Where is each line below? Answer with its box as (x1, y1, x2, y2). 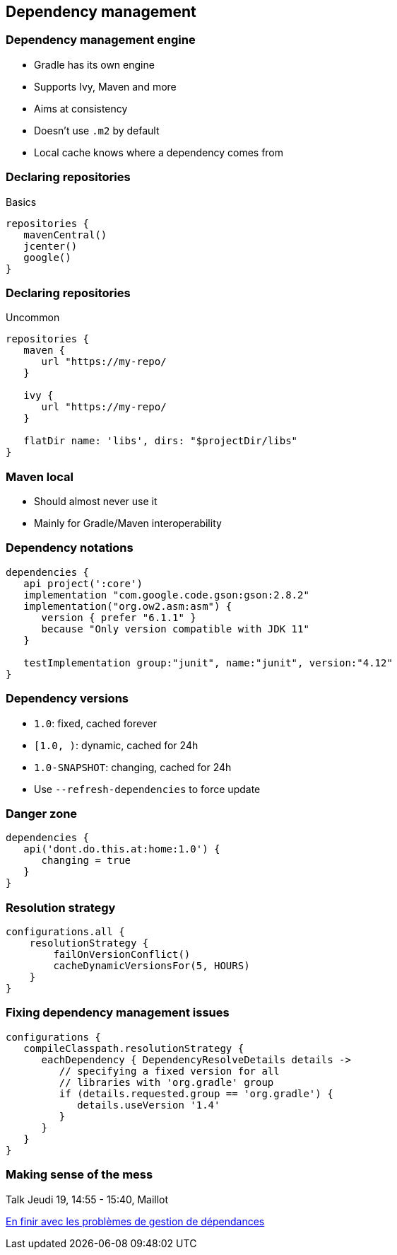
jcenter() (23, 240, 78, 252)
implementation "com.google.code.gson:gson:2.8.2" (23, 589, 309, 601)
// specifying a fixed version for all (59, 1065, 280, 1077)
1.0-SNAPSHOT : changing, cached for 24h (34, 760, 232, 773)
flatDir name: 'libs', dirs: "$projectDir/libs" (23, 435, 298, 447)
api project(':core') (23, 577, 143, 589)
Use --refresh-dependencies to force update (34, 782, 261, 795)
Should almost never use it (34, 495, 158, 508)
